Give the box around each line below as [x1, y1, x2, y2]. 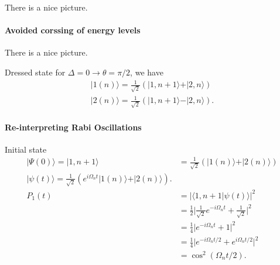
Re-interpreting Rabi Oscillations [5, 121, 142, 133]
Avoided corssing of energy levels [5, 24, 141, 36]
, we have [130, 66, 163, 78]
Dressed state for [5, 66, 66, 78]
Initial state [5, 143, 47, 155]
